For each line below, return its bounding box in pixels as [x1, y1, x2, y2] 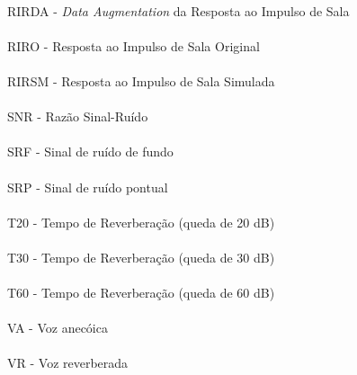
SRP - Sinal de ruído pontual [7, 177, 168, 196]
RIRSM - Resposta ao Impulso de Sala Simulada [7, 71, 275, 90]
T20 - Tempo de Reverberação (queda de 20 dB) [7, 212, 275, 231]
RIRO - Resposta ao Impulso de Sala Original [7, 36, 260, 55]
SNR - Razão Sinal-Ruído [7, 107, 148, 126]
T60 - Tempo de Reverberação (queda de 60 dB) [7, 283, 275, 302]
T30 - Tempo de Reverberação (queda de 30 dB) [7, 247, 275, 266]
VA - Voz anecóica [7, 318, 108, 337]
